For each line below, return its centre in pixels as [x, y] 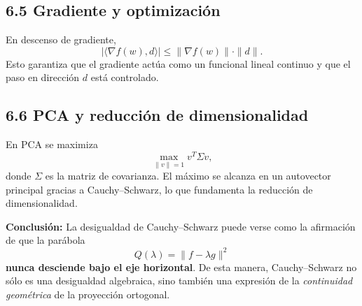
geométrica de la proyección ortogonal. [88, 294]
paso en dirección [43, 77]
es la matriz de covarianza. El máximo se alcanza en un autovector [188, 176]
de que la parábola [46, 240]
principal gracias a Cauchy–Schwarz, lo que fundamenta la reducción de [159, 189]
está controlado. [125, 77]
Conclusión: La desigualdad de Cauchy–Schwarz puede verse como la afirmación [181, 226]
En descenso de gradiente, [61, 39]
